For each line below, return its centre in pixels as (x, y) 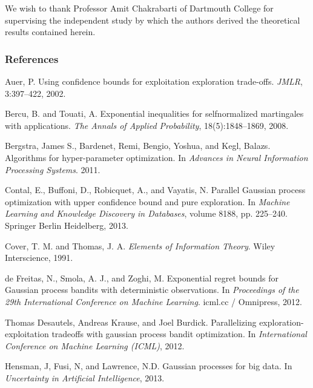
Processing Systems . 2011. (53, 169)
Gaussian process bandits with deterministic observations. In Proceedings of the (152, 290)
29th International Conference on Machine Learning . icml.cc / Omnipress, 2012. (153, 301)
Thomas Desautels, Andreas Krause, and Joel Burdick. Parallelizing (131, 322)
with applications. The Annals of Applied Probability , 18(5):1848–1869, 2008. (147, 125)
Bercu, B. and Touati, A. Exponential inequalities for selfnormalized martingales (154, 113)
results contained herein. (50, 32)
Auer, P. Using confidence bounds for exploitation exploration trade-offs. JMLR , (154, 81)
